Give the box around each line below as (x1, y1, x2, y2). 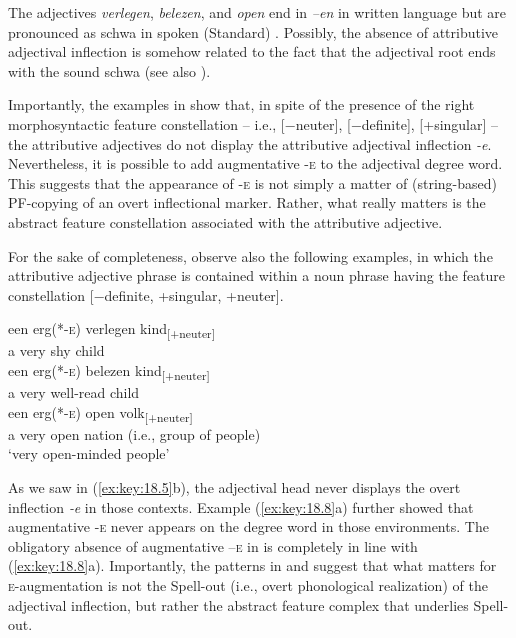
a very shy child (8, 340, 105, 361)
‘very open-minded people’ (8, 443, 170, 464)
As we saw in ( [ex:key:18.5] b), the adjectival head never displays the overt (8, 477, 461, 498)
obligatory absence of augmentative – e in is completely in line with (8, 535, 418, 556)
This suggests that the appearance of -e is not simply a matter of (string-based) (8, 172, 497, 193)
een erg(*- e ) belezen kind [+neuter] (8, 360, 210, 383)
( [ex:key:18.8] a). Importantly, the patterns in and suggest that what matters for (8, 555, 497, 576)
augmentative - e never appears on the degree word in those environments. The (8, 516, 489, 537)
